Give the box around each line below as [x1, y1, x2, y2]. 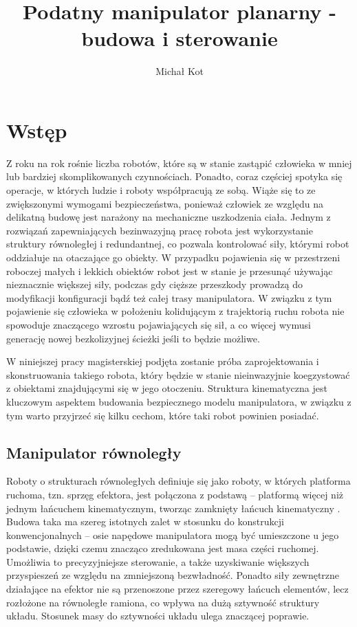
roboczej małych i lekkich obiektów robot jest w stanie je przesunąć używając [6, 263, 333, 278]
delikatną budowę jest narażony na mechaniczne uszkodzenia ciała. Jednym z [6, 210, 331, 224]
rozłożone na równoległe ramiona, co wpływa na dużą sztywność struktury [6, 595, 320, 609]
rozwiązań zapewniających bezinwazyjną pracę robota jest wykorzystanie [6, 223, 313, 237]
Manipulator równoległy [6, 441, 182, 463]
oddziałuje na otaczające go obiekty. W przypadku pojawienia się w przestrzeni [6, 250, 340, 264]
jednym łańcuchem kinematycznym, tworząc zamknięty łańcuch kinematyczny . [6, 500, 340, 515]
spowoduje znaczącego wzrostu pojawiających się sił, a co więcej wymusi [6, 317, 311, 331]
